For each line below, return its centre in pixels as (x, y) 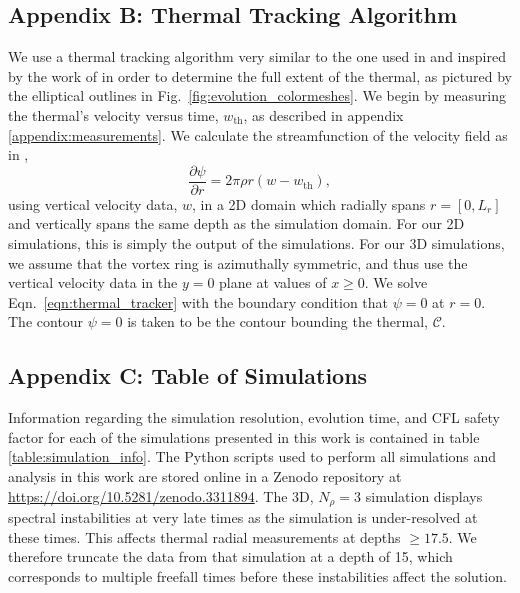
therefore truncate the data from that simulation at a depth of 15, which (230, 556)
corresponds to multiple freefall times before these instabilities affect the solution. (257, 575)
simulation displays (424, 495)
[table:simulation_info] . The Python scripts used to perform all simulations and (252, 456)
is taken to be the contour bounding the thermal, (277, 321)
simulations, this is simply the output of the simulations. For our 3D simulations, (256, 243)
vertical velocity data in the (93, 282)
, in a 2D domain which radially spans (308, 203)
